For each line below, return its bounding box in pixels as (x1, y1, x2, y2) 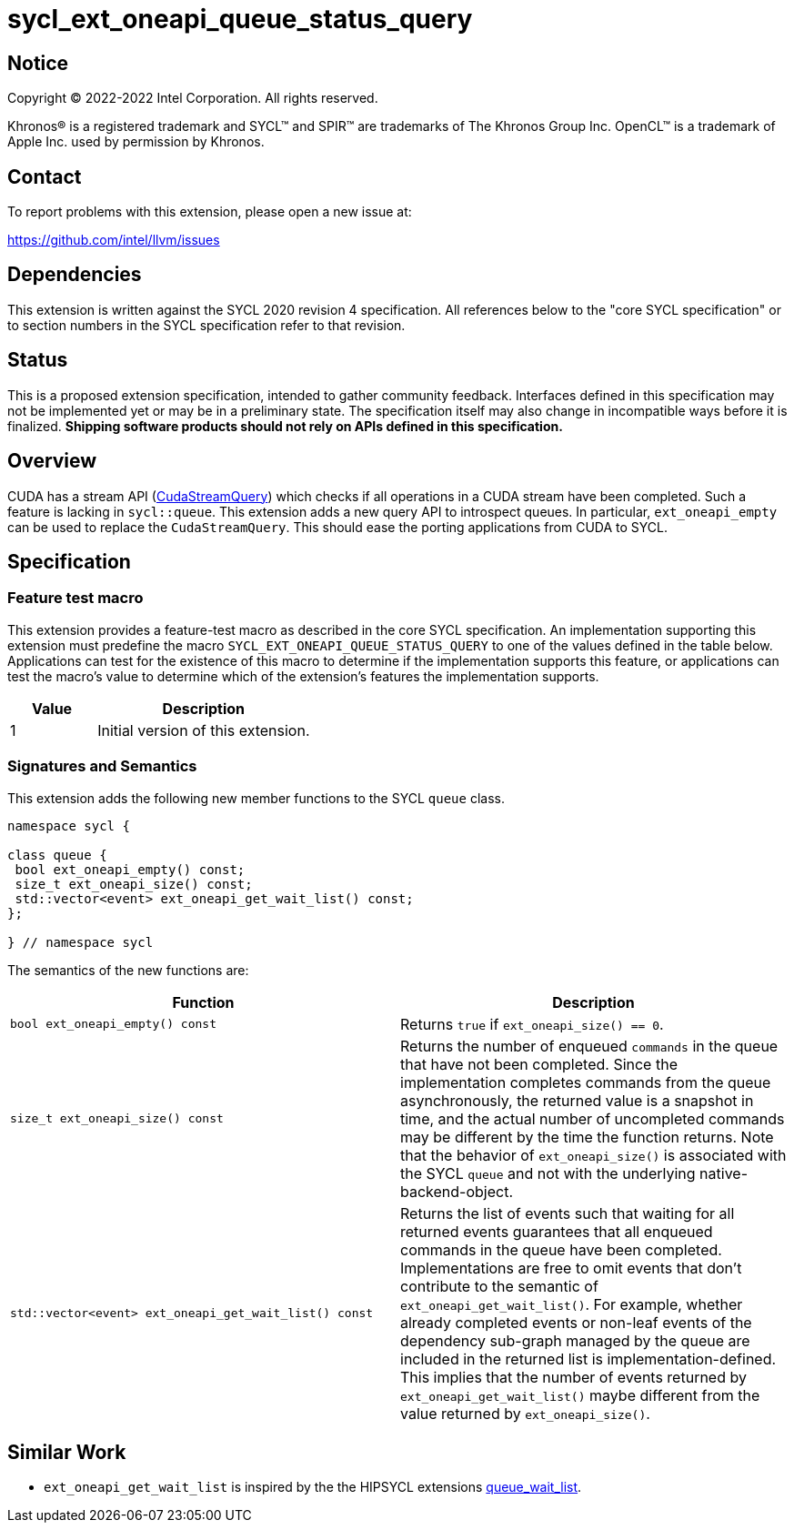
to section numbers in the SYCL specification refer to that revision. (7, 317, 406, 333)
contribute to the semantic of (400, 1276, 598, 1295)
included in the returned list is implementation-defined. (400, 1349, 777, 1368)
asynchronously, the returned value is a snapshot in (400, 1091, 754, 1110)
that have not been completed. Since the (400, 1054, 678, 1073)
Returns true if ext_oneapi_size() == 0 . (400, 1014, 664, 1033)
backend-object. (400, 1182, 514, 1201)
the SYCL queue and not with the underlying (400, 1163, 696, 1183)
